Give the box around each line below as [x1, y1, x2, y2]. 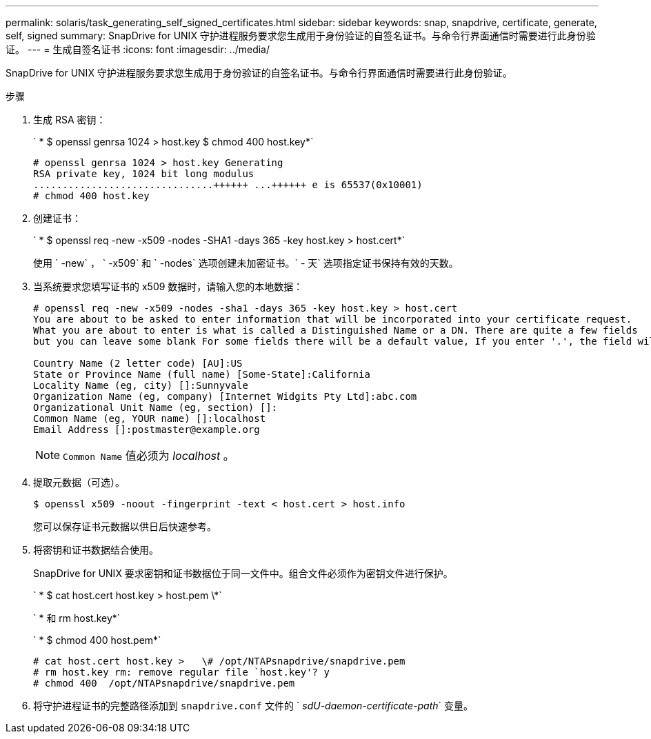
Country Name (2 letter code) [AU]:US [33, 358, 243, 369]
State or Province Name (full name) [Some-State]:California [33, 369, 370, 380]
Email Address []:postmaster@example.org [33, 424, 260, 435]
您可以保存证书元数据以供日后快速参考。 [33, 520, 217, 532]
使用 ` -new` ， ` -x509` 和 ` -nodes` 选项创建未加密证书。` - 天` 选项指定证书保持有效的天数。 [33, 257, 459, 269]
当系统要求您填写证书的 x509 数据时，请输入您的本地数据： [33, 281, 303, 292]
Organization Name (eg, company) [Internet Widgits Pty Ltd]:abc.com [33, 391, 417, 402]
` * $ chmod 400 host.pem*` [33, 634, 161, 646]
